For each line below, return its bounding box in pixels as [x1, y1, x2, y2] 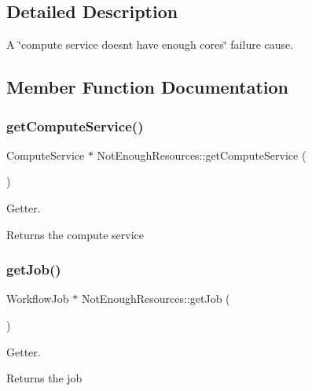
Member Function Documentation [6, 75, 289, 99]
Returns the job [6, 370, 83, 386]
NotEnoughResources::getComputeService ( [97, 146, 306, 163]
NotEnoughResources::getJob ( [81, 290, 230, 307]
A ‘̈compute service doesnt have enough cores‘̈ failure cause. [6, 36, 294, 53]
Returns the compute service [6, 226, 145, 242]
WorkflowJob [6, 290, 69, 307]
